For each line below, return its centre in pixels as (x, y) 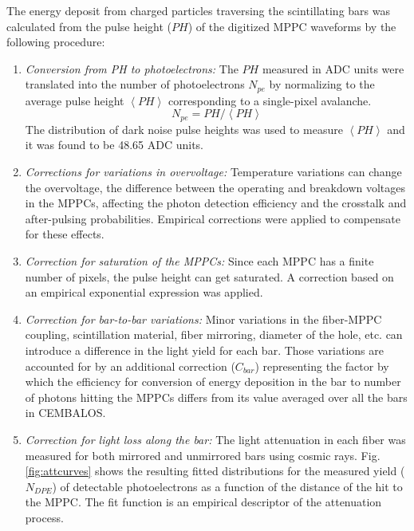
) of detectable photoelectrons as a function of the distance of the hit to (227, 486)
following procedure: (56, 42)
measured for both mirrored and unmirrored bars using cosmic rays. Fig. (203, 455)
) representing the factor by (322, 366)
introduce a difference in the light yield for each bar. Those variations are (204, 350)
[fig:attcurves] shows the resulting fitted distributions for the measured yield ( (215, 471)
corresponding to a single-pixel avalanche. (270, 100)
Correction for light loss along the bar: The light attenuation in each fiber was (215, 439)
